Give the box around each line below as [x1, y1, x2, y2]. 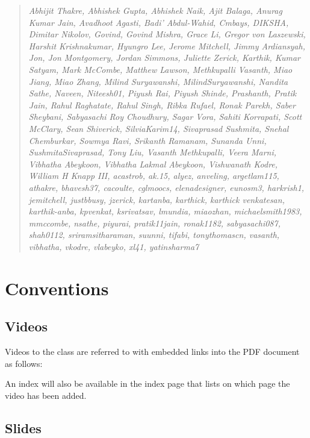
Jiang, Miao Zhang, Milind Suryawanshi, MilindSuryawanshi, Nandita [28, 75, 288, 87]
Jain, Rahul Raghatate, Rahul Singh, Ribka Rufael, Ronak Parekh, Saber [28, 98, 296, 111]
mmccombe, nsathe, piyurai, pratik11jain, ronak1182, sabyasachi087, [28, 216, 281, 229]
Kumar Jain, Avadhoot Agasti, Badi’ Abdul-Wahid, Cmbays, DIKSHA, [28, 16, 289, 28]
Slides [5, 418, 42, 437]
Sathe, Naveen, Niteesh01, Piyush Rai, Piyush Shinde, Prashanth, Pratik [28, 87, 297, 99]
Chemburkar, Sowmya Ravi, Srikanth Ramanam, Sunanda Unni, [28, 134, 267, 146]
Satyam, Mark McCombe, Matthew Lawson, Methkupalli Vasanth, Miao [28, 63, 293, 75]
